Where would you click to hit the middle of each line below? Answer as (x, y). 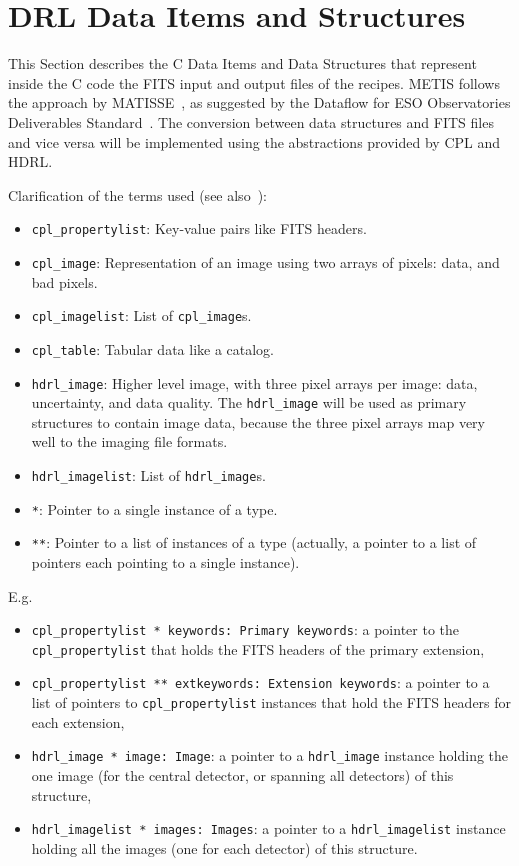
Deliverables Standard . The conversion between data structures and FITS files (251, 121)
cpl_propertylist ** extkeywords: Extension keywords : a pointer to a (260, 682)
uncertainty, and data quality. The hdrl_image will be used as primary (249, 402)
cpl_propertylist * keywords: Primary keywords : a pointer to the (245, 629)
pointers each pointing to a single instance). (165, 561)
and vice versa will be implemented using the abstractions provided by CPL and (254, 141)
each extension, (78, 721)
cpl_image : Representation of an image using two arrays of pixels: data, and (265, 261)
